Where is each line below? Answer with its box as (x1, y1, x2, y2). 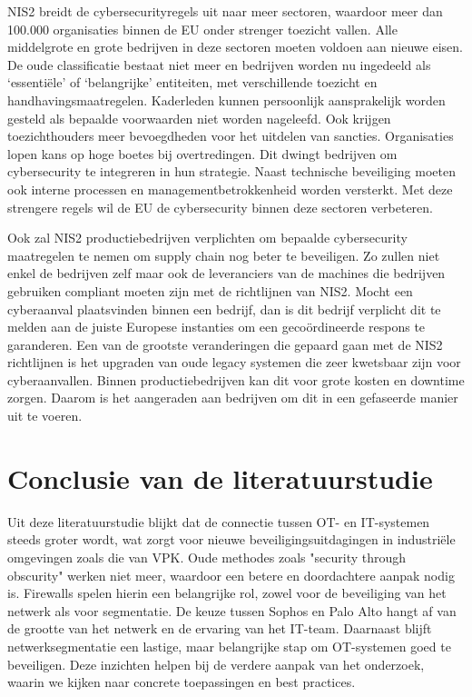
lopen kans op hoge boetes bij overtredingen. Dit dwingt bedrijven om (7, 144, 398, 163)
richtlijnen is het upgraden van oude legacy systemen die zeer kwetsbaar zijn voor (7, 353, 461, 372)
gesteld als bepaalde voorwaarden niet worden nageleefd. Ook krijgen (7, 108, 391, 127)
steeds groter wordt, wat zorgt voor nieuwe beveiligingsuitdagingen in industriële (7, 530, 456, 549)
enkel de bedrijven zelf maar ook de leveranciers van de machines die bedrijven (7, 264, 446, 283)
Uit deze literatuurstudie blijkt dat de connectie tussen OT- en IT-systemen (7, 512, 430, 531)
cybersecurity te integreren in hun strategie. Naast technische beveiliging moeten (7, 162, 456, 181)
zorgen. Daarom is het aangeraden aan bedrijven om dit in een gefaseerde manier (7, 388, 458, 407)
